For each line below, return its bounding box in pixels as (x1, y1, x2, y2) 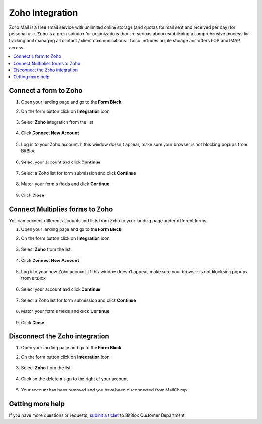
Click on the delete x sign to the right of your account (21, 376, 128, 382)
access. (9, 44, 25, 50)
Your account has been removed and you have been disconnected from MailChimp (21, 387, 187, 392)
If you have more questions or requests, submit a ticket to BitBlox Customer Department (9, 412, 185, 418)
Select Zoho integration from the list (21, 119, 94, 125)
